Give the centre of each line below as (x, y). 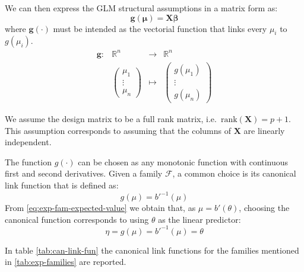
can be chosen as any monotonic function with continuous (183, 161)
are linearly (264, 130)
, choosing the (264, 208)
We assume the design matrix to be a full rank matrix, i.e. (111, 119)
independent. (28, 142)
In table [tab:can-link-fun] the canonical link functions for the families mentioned (152, 250)
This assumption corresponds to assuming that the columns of (118, 130)
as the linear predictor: (199, 219)
